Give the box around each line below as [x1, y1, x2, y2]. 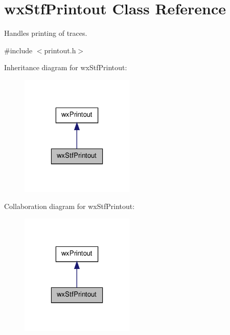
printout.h [44, 45, 76, 55]
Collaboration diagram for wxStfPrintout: [4, 201, 135, 212]
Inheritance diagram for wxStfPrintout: [4, 62, 127, 73]
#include [4, 45, 33, 55]
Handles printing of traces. [4, 28, 87, 38]
